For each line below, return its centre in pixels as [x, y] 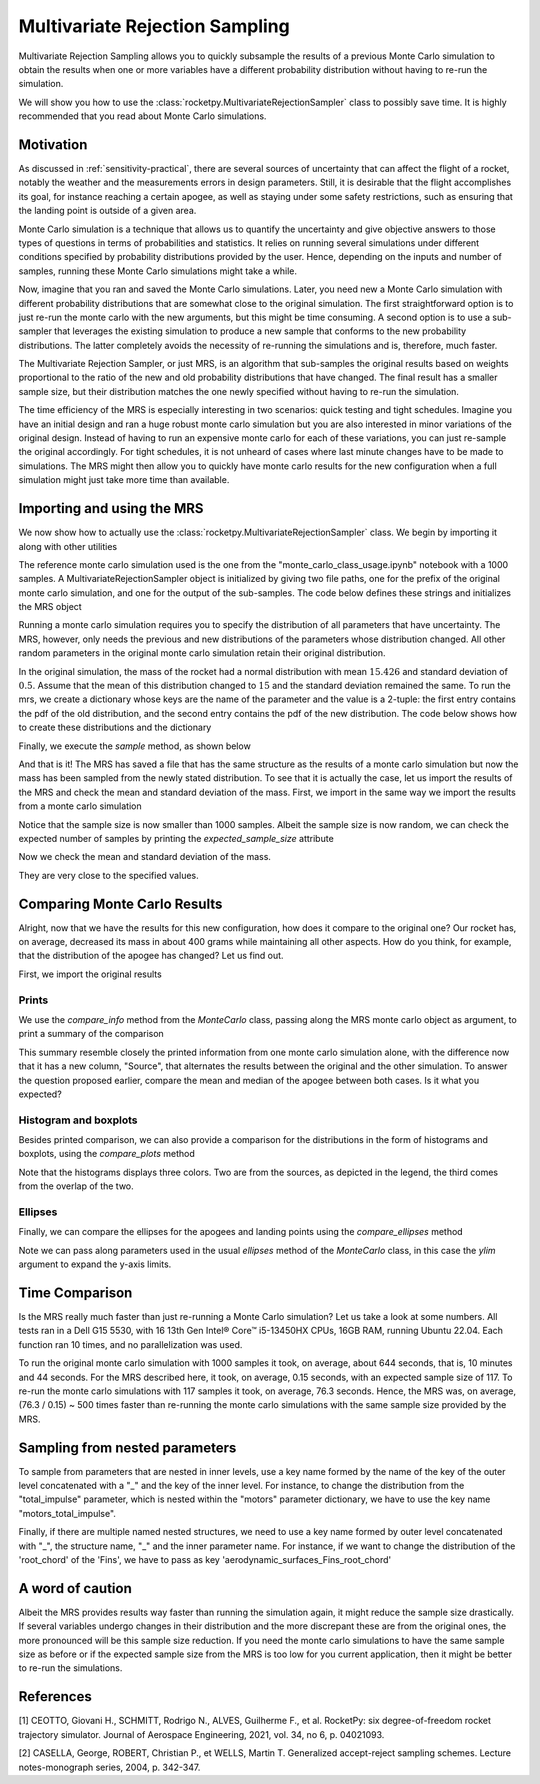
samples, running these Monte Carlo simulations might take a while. [158, 271]
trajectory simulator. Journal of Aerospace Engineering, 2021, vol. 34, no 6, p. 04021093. [201, 1734]
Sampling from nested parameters [127, 1447]
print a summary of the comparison [91, 1034]
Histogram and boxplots [78, 1120]
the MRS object [50, 607]
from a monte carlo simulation [80, 806]
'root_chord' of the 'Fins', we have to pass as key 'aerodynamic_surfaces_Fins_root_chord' [205, 1560]
